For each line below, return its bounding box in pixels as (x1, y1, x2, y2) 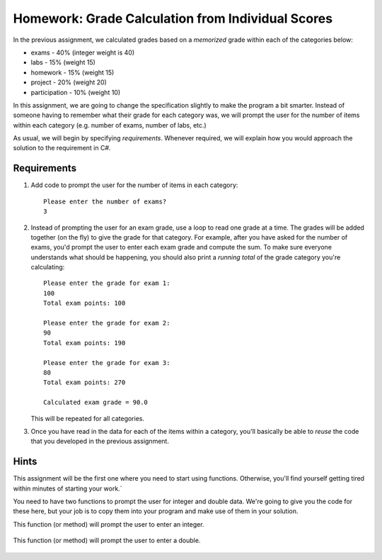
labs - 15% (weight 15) (30, 58, 95, 67)
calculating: (30, 263, 65, 271)
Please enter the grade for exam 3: (43, 359, 170, 366)
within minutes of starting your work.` (13, 484, 122, 493)
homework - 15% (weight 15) (30, 68, 115, 77)
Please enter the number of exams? (43, 197, 167, 206)
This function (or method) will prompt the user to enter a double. (13, 536, 201, 545)
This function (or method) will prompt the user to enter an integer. (13, 520, 204, 528)
